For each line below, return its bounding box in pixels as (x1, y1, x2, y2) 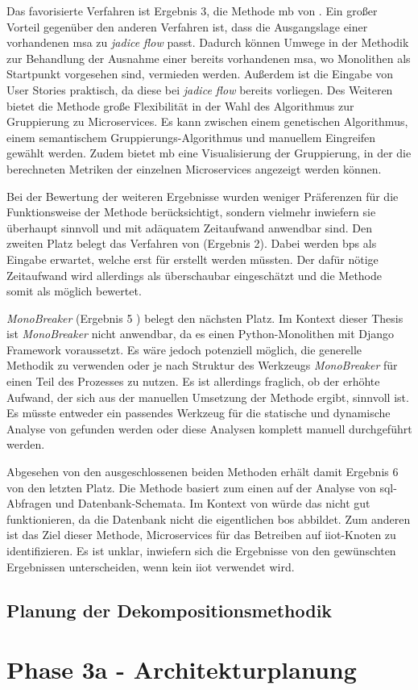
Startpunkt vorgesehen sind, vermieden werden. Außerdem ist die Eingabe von (6, 65, 394, 82)
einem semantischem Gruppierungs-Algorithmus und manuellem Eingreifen (6, 128, 376, 145)
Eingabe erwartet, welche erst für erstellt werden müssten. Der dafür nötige (6, 250, 379, 267)
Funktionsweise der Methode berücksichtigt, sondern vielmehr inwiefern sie (6, 203, 376, 220)
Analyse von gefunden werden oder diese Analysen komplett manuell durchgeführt (6, 420, 412, 437)
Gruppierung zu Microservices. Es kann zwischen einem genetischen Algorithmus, (6, 113, 408, 130)
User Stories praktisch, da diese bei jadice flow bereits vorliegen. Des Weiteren (6, 81, 393, 98)
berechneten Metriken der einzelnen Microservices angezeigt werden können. (6, 160, 382, 177)
